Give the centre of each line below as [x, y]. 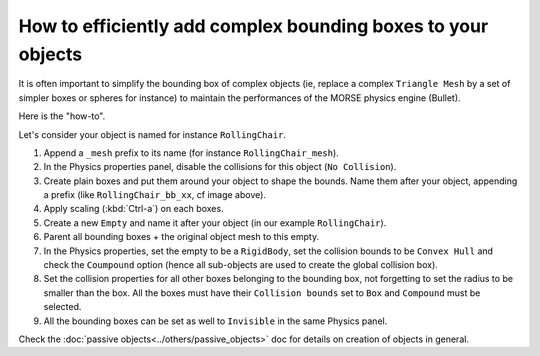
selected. [62, 307]
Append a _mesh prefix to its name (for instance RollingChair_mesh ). [191, 152]
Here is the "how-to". [62, 116]
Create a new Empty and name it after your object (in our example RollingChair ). [215, 222]
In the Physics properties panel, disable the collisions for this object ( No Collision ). [220, 167]
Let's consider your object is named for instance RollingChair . [152, 134]
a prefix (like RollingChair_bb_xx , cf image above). [155, 195]
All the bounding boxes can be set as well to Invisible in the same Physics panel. [215, 321]
